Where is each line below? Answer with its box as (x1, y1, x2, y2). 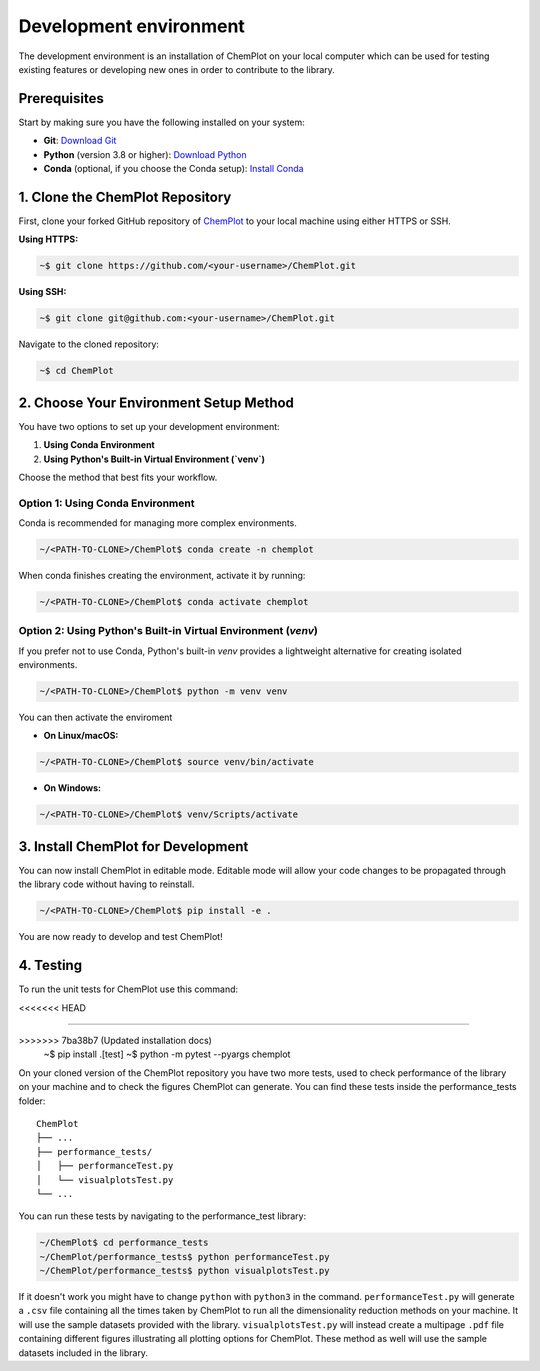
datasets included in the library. (18, 1346, 149, 1359)
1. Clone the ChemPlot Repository (18, 188, 232, 205)
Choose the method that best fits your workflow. (18, 471, 218, 483)
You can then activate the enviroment (18, 711, 173, 724)
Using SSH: (18, 286, 67, 298)
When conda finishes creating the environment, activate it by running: (18, 570, 306, 582)
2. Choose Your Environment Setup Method (18, 394, 295, 411)
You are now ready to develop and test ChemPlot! (18, 931, 224, 943)
